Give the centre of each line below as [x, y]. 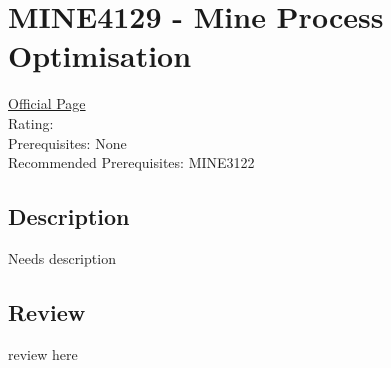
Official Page [47, 103]
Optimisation [100, 55]
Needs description [62, 257]
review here [43, 353]
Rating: [31, 122]
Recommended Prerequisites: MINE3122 [131, 162]
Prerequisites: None [67, 142]
